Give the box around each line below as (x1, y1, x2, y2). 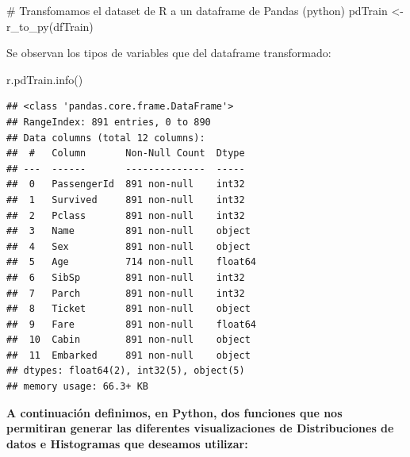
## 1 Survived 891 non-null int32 (6, 194, 245, 205)
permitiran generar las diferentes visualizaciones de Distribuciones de (6, 420, 394, 436)
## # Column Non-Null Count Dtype (6, 148, 245, 159)
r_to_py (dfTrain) (6, 17, 94, 34)
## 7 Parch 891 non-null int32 (6, 287, 245, 299)
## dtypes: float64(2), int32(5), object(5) (6, 365, 245, 377)
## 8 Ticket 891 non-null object (6, 303, 251, 315)
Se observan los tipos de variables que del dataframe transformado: (6, 44, 331, 61)
